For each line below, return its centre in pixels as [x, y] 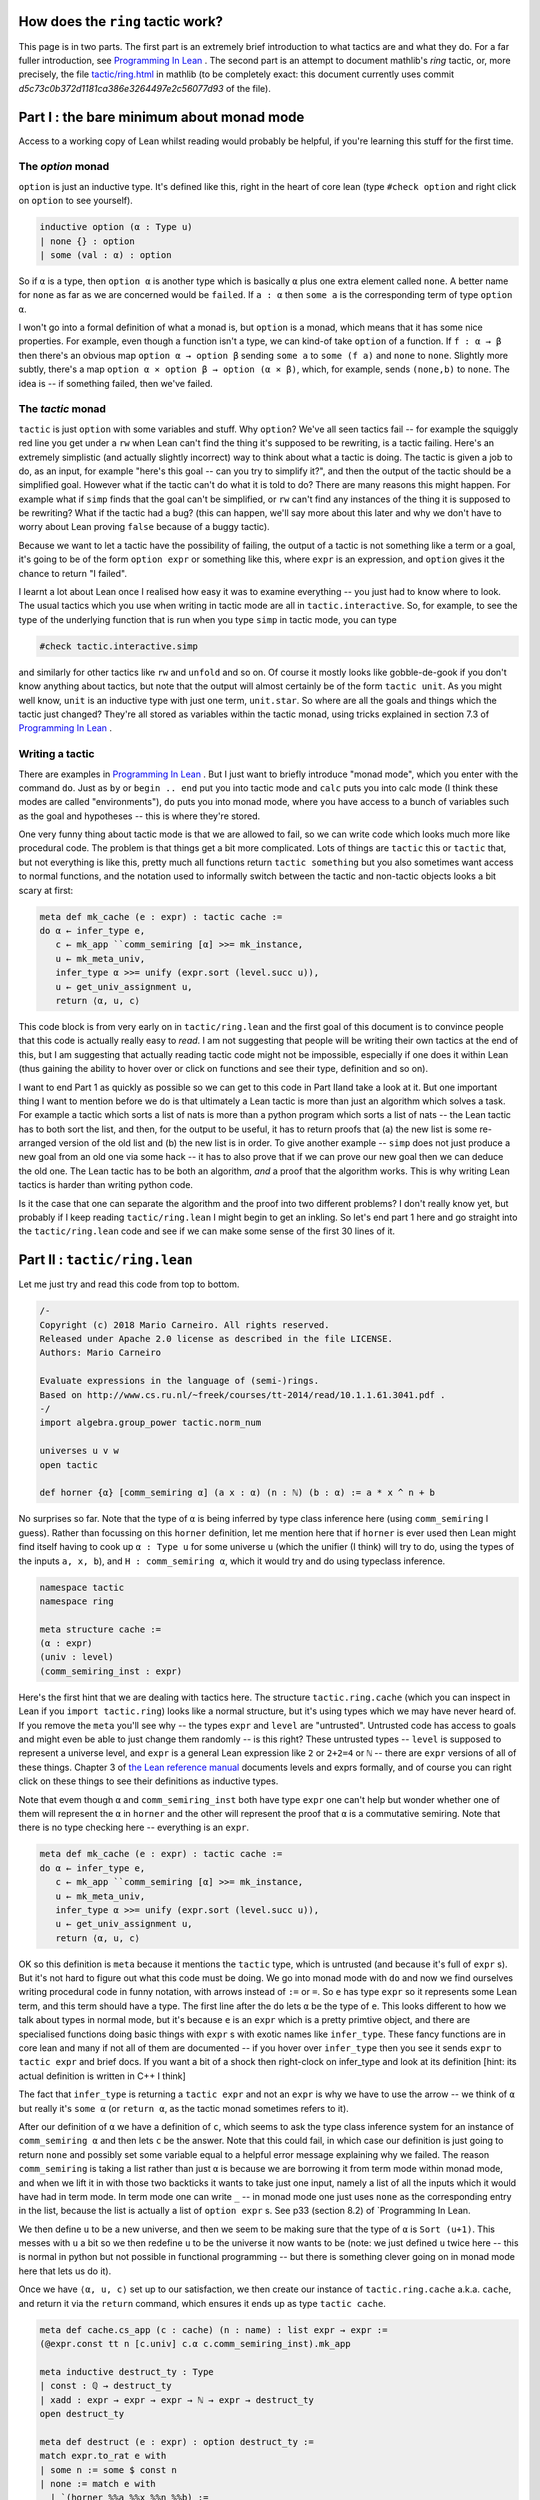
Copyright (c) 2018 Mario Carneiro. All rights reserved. [184, 1324]
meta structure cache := [100, 1629]
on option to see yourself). [76, 201]
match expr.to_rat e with [103, 2456]
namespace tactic [82, 1587]
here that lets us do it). [65, 2271]
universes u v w [79, 1451]
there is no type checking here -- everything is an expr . [134, 1827]
